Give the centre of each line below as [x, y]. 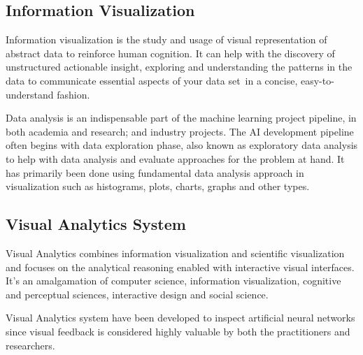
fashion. [73, 94]
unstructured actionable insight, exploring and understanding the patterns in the [179, 67]
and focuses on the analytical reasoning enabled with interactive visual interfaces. [180, 267]
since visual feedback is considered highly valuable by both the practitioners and [178, 331]
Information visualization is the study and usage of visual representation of [166, 39]
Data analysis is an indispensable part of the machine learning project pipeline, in [181, 118]
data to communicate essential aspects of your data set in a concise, [152, 80]
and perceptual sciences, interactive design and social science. [137, 294]
